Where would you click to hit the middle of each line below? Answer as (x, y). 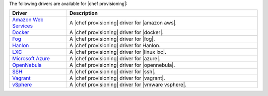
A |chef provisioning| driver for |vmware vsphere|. (128, 85)
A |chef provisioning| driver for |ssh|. (113, 72)
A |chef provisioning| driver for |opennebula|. (122, 65)
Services (23, 26)
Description (84, 13)
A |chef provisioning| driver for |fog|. (112, 39)
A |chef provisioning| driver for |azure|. (115, 59)
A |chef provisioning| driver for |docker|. (117, 32)
